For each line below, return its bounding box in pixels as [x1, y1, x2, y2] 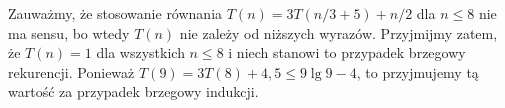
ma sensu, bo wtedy [8, 22, 130, 43]
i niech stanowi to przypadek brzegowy [228, 42, 466, 63]
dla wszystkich [96, 42, 185, 63]
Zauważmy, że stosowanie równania [8, 3, 223, 23]
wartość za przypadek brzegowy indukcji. [8, 81, 259, 102]
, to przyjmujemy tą [356, 61, 479, 82]
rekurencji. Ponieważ [8, 61, 135, 82]
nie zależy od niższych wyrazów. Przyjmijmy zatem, [179, 22, 498, 43]
